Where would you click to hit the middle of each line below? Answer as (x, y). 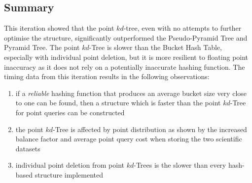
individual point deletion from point (70, 165)
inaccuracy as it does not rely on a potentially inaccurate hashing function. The (125, 67)
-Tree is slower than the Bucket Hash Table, (155, 47)
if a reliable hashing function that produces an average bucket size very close (131, 93)
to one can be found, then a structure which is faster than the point (118, 103)
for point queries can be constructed (70, 112)
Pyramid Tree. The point (42, 47)
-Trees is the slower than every (180, 165)
